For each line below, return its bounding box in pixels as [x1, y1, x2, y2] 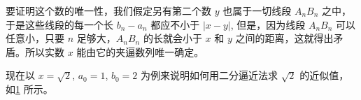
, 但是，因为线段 [230, 17, 306, 31]
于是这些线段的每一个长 [6, 17, 113, 31]
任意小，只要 [6, 31, 64, 45]
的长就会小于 [143, 31, 202, 45]
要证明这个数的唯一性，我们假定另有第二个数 [6, 3, 211, 17]
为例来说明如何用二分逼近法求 [141, 68, 278, 83]
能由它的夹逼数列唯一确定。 [76, 44, 204, 59]
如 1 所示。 [6, 81, 53, 96]
